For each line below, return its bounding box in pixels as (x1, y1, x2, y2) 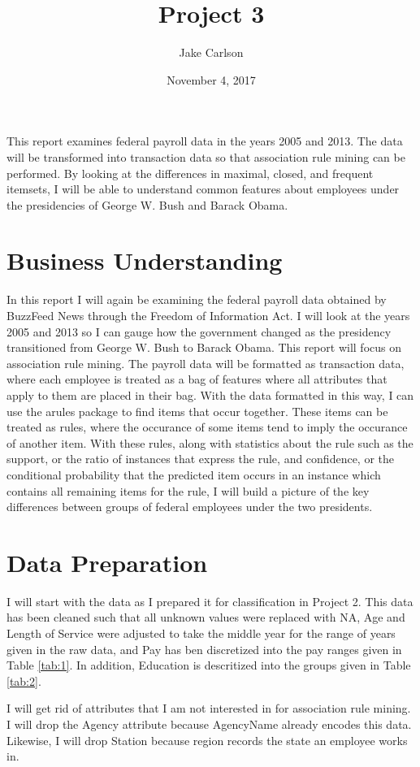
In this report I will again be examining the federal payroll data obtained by (6, 291, 387, 308)
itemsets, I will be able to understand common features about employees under (6, 180, 400, 197)
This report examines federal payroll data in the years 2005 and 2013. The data (6, 132, 403, 149)
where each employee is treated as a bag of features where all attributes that (6, 370, 388, 388)
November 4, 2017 (167, 71, 256, 88)
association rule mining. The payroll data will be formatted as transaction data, (6, 354, 405, 371)
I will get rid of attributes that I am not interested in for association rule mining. (6, 700, 411, 717)
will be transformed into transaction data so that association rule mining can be (6, 148, 405, 165)
